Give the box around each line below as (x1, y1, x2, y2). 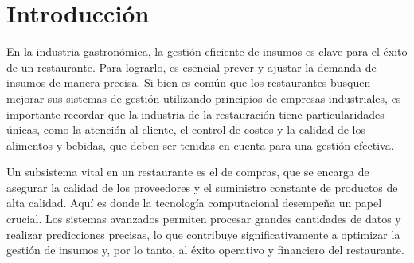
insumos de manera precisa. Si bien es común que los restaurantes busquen (6, 74, 371, 91)
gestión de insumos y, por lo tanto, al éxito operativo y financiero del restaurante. (6, 241, 404, 258)
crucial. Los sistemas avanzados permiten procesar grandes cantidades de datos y (6, 210, 401, 227)
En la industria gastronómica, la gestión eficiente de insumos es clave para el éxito (6, 43, 408, 60)
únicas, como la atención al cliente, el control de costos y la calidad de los (6, 121, 366, 138)
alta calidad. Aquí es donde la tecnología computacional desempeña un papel (6, 194, 382, 211)
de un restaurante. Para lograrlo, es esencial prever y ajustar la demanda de (6, 58, 377, 75)
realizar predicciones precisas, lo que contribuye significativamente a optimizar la (6, 226, 400, 242)
